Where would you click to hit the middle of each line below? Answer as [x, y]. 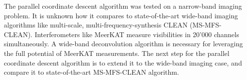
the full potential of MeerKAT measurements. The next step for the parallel [117, 53]
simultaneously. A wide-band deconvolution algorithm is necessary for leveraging [123, 44]
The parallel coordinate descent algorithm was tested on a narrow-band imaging [123, 6]
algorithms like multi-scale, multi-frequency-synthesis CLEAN [96, 25]
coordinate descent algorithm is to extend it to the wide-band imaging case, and [123, 62]
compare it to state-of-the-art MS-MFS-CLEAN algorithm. [91, 72]
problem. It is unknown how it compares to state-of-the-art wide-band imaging [121, 15]
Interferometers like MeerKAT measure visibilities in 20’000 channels [137, 34]
